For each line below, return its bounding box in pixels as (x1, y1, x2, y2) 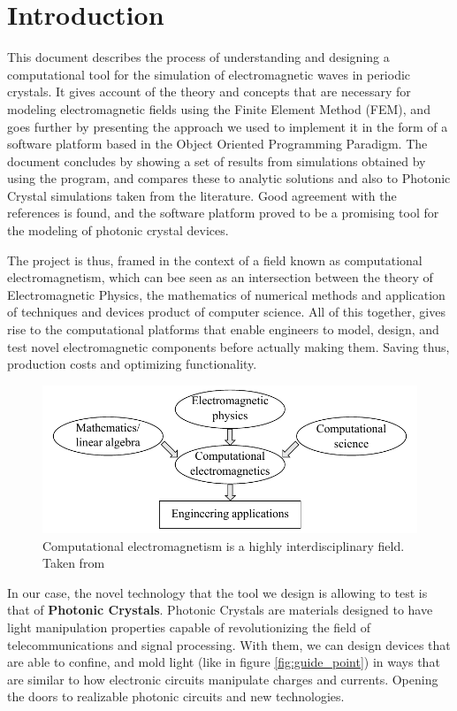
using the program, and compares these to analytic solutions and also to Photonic (7, 169, 451, 187)
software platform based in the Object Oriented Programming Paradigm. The (7, 134, 428, 153)
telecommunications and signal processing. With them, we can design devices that (7, 635, 451, 654)
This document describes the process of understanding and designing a (7, 48, 390, 66)
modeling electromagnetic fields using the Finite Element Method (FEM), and (7, 99, 430, 118)
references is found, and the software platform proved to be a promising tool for (7, 203, 439, 222)
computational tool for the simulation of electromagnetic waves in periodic (7, 65, 411, 83)
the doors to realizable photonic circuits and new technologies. (7, 687, 345, 706)
